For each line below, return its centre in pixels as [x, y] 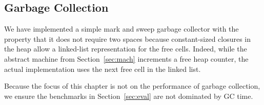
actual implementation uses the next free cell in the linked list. [103, 69]
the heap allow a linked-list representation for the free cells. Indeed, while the [126, 49]
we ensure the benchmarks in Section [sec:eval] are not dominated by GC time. [129, 96]
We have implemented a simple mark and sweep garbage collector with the [121, 29]
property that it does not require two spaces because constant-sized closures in [128, 38]
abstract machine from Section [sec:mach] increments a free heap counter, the [126, 58]
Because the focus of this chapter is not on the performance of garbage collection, [132, 86]
